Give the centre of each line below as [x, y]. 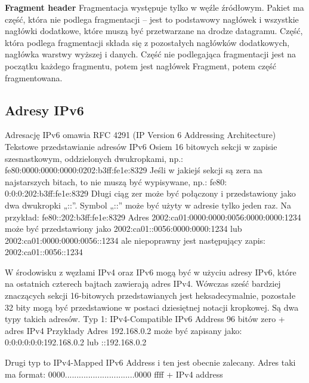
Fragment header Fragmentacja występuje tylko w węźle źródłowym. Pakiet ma [154, 7]
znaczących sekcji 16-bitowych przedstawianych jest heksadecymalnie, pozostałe [150, 295]
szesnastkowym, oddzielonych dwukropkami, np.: [94, 158]
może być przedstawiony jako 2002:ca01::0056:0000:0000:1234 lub [123, 229]
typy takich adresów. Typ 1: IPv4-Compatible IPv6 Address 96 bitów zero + [145, 319]
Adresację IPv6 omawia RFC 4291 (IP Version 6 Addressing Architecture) [140, 135]
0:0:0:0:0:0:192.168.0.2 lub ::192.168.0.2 [76, 342]
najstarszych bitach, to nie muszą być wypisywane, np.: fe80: [116, 181]
